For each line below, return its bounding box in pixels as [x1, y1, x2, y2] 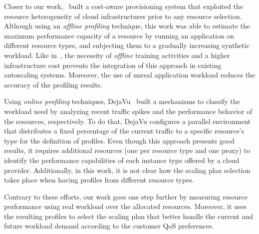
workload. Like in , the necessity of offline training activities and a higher [4, 49, 230, 60]
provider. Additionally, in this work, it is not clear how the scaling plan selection [4, 164, 251, 175]
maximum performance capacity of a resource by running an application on [4, 30, 235, 40]
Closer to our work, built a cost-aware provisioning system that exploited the [4, 1, 243, 11]
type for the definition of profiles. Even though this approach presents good [4, 135, 235, 145]
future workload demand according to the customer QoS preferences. [4, 220, 214, 231]
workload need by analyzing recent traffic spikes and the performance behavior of [4, 105, 253, 116]
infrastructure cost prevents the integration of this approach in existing [4, 59, 222, 70]
